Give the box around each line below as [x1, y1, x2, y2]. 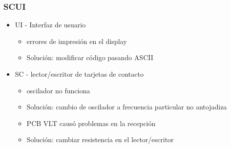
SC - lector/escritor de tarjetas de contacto [15, 69, 144, 79]
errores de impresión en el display [26, 36, 127, 46]
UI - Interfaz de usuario [15, 20, 86, 30]
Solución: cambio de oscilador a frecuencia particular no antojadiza [26, 102, 227, 112]
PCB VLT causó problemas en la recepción [26, 118, 156, 128]
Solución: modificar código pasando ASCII [26, 52, 153, 63]
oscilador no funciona [26, 85, 90, 95]
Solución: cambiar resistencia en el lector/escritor [26, 134, 174, 145]
